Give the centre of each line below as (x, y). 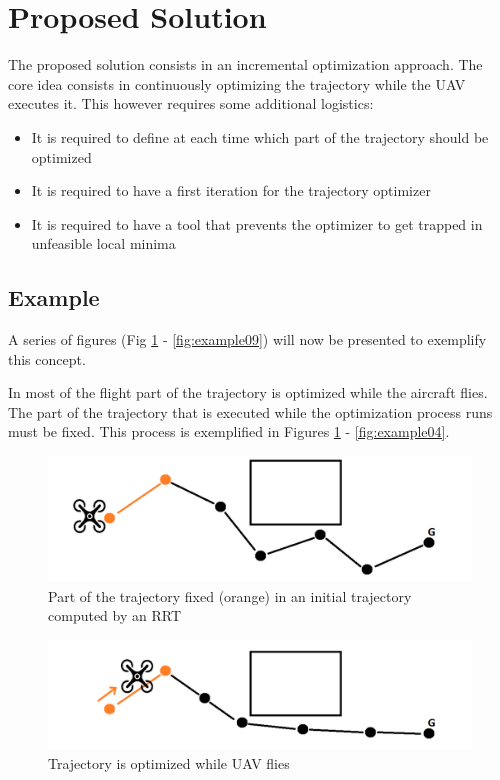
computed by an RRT (114, 615)
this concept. (47, 358)
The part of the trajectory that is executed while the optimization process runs (250, 411)
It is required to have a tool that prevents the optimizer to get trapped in (257, 223)
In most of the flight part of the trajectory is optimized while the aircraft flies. (248, 392)
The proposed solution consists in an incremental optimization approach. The (245, 64)
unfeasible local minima (103, 243)
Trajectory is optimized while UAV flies (169, 762)
